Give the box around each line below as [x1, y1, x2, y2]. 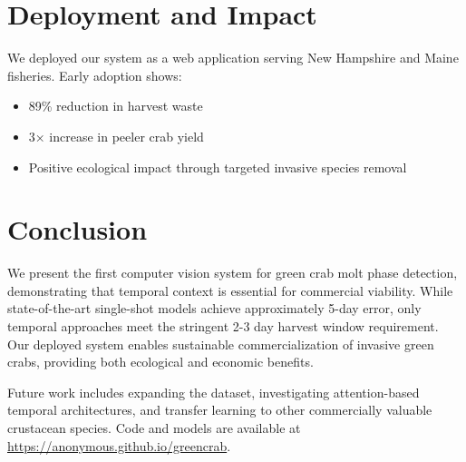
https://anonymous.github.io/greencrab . [7, 436, 231, 455]
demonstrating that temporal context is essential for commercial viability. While [7, 280, 453, 300]
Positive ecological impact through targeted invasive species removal [28, 157, 407, 176]
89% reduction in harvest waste [28, 96, 203, 115]
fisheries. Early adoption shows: [7, 65, 182, 84]
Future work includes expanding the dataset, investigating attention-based [7, 382, 420, 401]
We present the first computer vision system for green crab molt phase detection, [7, 263, 458, 282]
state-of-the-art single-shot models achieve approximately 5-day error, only [7, 299, 422, 318]
